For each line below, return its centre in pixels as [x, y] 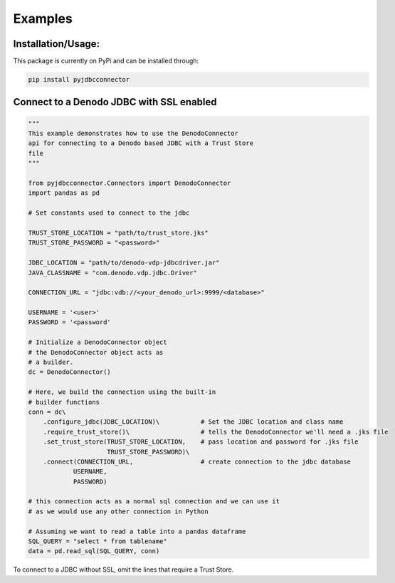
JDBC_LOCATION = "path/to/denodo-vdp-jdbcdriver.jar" [124, 263]
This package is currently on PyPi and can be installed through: [106, 61]
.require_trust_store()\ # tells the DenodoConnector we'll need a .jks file [216, 432]
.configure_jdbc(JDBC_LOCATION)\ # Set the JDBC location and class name [193, 422]
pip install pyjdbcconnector [79, 80]
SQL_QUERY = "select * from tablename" [98, 541]
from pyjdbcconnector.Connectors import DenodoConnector [130, 183]
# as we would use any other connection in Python [118, 511]
